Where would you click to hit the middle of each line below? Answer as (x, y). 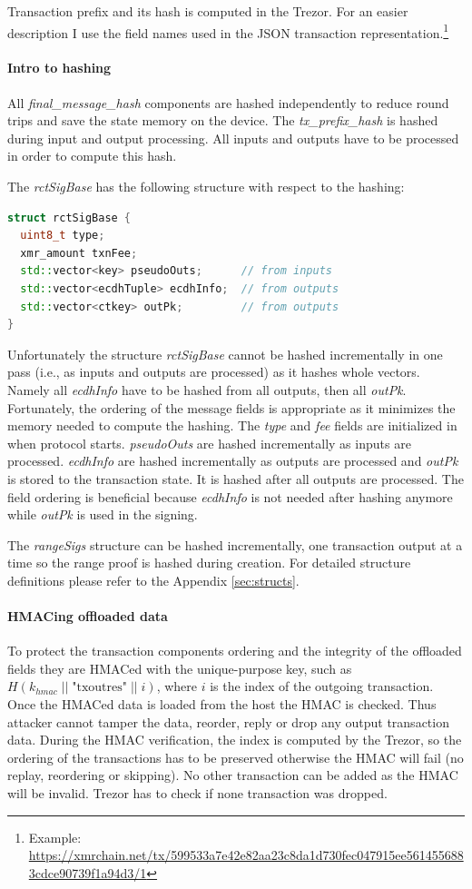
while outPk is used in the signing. (103, 514)
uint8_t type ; (63, 236)
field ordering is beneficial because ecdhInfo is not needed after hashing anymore (230, 496)
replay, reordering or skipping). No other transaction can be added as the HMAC (233, 775)
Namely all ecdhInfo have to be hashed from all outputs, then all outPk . (207, 389)
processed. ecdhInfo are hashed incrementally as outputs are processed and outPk (233, 461)
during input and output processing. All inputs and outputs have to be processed (233, 138)
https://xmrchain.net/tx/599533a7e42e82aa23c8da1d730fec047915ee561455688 (246, 855)
